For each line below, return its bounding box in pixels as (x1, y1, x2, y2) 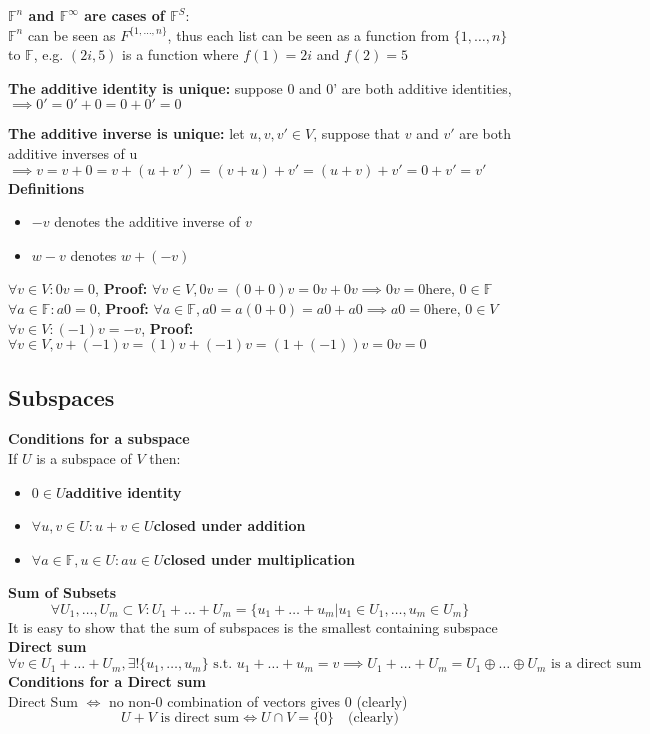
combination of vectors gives (167, 690, 341, 711)
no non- (108, 690, 156, 711)
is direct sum (160, 711, 240, 726)
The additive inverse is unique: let (8, 123, 245, 144)
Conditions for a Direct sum (8, 671, 206, 692)
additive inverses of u (8, 142, 138, 163)
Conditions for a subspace (8, 428, 190, 449)
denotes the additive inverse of (54, 211, 241, 232)
